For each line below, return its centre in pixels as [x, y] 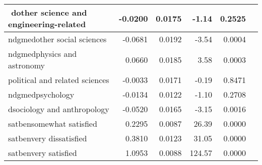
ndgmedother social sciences [57, 39]
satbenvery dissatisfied [48, 138]
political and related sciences [59, 80]
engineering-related [47, 24]
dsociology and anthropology [59, 109]
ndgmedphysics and [43, 54]
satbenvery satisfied [43, 153]
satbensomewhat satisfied [53, 123]
